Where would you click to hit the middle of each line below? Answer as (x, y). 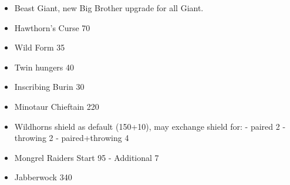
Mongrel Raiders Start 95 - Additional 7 (87, 157)
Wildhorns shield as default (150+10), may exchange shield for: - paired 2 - (150, 126)
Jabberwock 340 (43, 177)
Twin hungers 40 (44, 67)
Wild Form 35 (40, 47)
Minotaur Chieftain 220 (57, 106)
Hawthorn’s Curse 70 (52, 27)
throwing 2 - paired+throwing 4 (72, 138)
